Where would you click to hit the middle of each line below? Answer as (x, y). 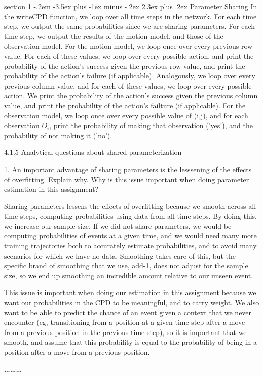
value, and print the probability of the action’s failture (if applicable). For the (125, 105)
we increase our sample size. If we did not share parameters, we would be (118, 225)
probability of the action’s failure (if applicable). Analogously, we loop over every (130, 76)
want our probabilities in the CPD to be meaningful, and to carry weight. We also (132, 302)
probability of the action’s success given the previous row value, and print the (125, 66)
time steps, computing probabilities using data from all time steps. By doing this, (130, 216)
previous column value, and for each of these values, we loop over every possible (128, 85)
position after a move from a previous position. (77, 352)
